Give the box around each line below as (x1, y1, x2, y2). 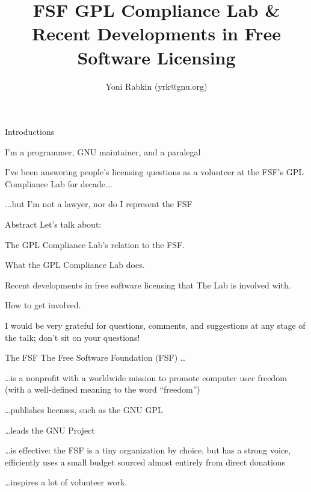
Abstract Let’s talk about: (5, 218, 102, 231)
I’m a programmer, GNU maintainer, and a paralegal (5, 145, 201, 158)
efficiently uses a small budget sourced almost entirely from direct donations (5, 455, 286, 468)
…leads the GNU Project (5, 423, 95, 436)
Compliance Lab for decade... (5, 177, 112, 190)
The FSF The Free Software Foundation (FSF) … (5, 351, 186, 364)
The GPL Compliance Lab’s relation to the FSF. (5, 238, 185, 251)
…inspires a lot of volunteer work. (5, 476, 128, 488)
